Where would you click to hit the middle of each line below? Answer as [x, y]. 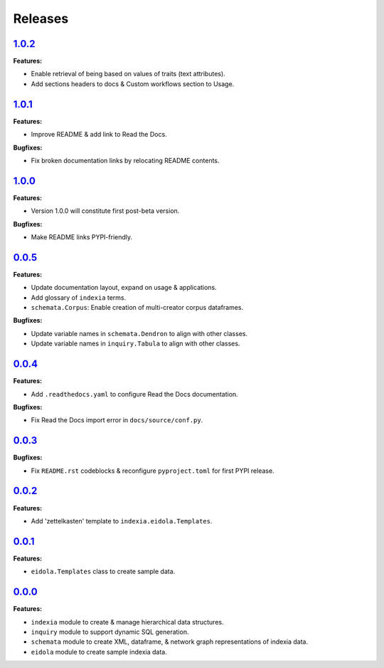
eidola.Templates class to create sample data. [103, 572]
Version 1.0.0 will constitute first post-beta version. [105, 211]
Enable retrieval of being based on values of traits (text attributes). [128, 74]
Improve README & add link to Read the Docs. [99, 135]
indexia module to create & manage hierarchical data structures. [127, 622]
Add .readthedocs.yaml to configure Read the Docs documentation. [134, 394]
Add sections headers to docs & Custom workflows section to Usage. [133, 84]
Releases [41, 19]
